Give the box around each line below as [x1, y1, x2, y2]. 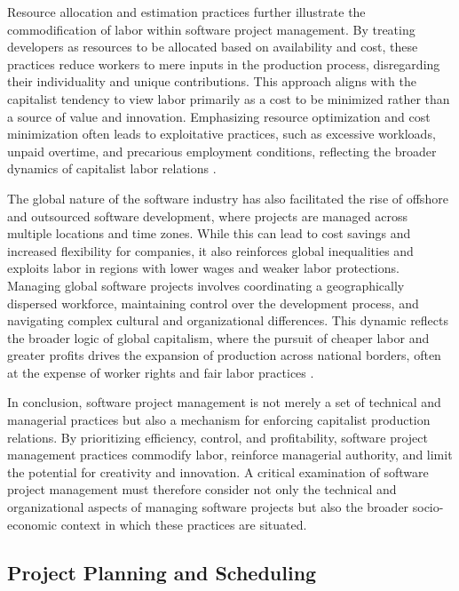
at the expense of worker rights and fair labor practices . [7, 363, 314, 381]
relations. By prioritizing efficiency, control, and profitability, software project [7, 427, 428, 446]
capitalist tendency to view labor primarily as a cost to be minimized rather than [7, 89, 450, 108]
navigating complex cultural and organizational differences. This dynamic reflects [7, 311, 449, 330]
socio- [412, 498, 444, 516]
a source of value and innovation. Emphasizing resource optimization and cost [7, 107, 431, 125]
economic [7, 515, 57, 533]
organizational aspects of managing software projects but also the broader [7, 498, 409, 516]
